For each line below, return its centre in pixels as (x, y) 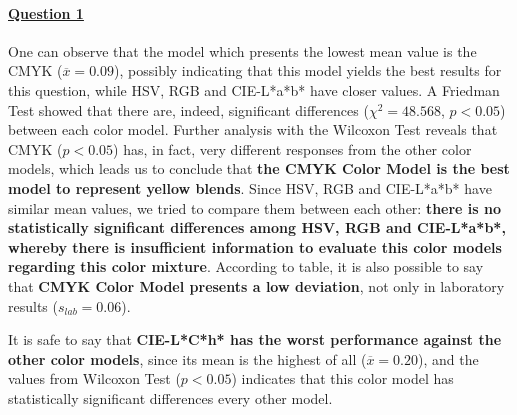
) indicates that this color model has (342, 378)
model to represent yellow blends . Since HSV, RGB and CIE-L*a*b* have (250, 187)
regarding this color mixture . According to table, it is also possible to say (246, 266)
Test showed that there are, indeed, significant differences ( (188, 109)
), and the (448, 358)
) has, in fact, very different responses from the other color (292, 148)
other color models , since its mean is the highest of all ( (187, 358)
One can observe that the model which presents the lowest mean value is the (242, 50)
